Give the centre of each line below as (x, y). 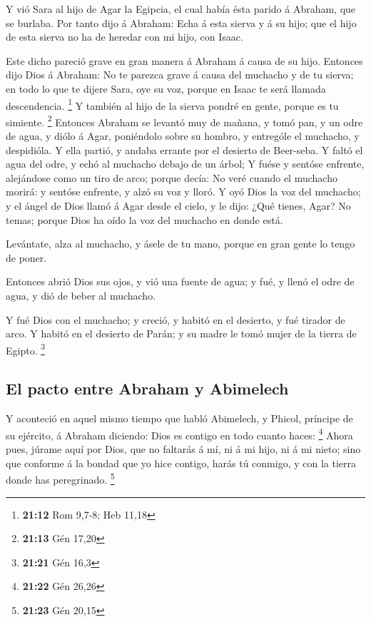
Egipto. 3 (26, 349)
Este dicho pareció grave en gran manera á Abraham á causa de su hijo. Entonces (184, 60)
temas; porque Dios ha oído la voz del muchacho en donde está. (144, 219)
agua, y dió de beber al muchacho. (81, 295)
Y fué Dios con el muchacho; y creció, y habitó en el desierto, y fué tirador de (176, 319)
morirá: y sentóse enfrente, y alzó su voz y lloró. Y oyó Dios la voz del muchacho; (183, 192)
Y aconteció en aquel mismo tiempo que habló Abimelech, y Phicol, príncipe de (179, 418)
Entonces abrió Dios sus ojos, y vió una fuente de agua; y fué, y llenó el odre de (180, 281)
